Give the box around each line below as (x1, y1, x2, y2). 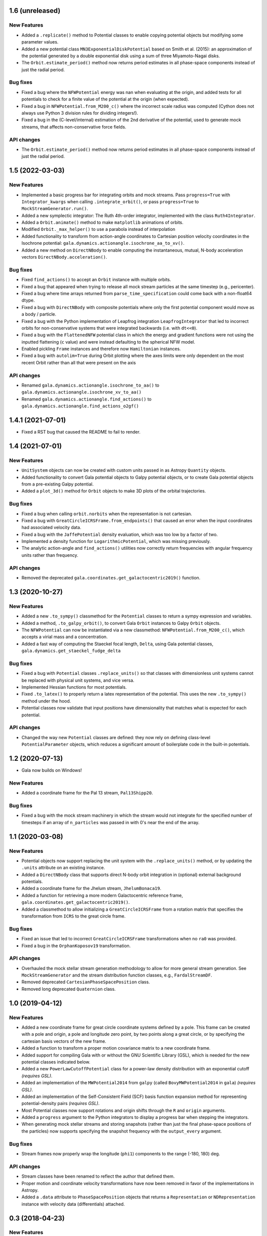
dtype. (21, 297, 35, 304)
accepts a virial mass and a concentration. (21, 634, 108, 640)
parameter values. (21, 39, 59, 45)
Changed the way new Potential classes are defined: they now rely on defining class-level (21, 734, 211, 740)
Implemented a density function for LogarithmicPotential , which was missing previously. (21, 538, 211, 544)
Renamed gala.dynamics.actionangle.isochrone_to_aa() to (21, 382, 160, 388)
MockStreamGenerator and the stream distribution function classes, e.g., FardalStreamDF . (21, 972, 212, 978)
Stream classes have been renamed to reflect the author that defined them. (21, 1173, 175, 1179)
